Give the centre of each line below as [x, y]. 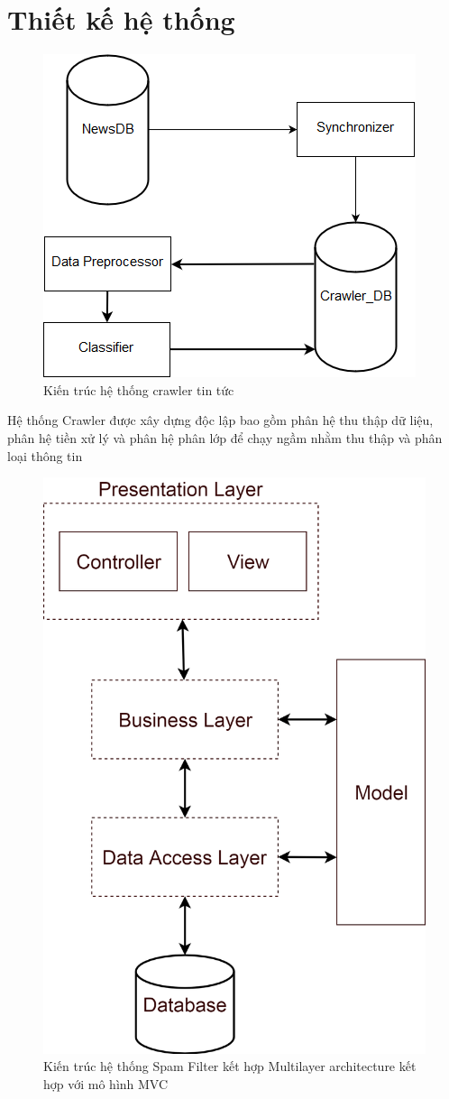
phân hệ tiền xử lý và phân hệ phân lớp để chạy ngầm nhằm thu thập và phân [225, 437]
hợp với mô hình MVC [106, 1083]
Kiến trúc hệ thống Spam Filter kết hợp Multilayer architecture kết [230, 1066]
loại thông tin [45, 455]
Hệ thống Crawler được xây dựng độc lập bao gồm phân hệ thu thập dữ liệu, [220, 420]
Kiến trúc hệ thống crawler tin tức [139, 389]
